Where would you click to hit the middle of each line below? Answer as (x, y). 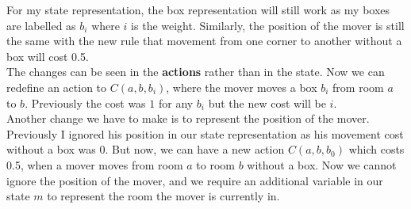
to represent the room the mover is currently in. (163, 196)
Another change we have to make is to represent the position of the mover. (188, 118)
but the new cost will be (267, 103)
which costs (376, 149)
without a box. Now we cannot (322, 164)
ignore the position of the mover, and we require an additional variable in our (195, 180)
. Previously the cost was (85, 103)
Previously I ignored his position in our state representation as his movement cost (205, 133)
